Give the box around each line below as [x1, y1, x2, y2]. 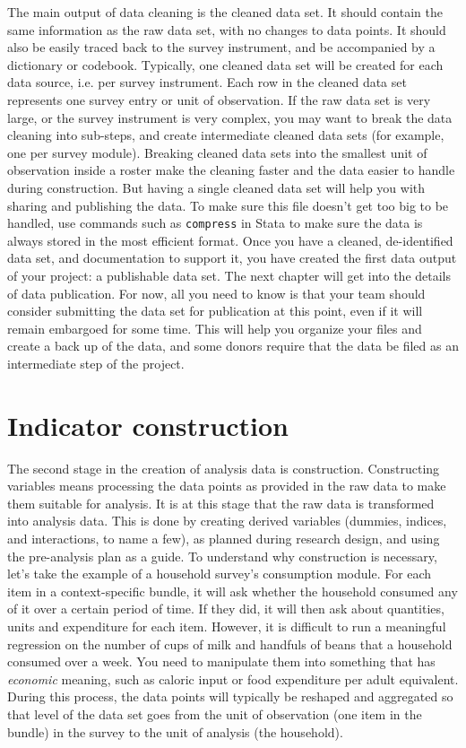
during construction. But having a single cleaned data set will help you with [7, 178, 426, 196]
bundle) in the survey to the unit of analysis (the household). [7, 722, 343, 741]
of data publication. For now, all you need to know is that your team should [7, 283, 426, 302]
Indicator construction [7, 406, 289, 443]
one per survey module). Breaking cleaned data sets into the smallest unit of [7, 143, 427, 161]
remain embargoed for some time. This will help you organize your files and [7, 318, 422, 337]
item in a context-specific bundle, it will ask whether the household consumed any [7, 581, 458, 600]
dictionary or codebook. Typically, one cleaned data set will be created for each [7, 55, 444, 74]
